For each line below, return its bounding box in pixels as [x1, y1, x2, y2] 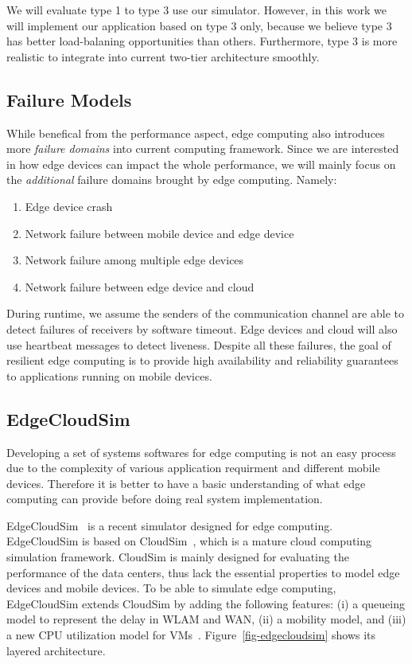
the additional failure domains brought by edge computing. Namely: [6, 171, 337, 188]
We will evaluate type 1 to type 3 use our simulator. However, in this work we [6, 2, 387, 18]
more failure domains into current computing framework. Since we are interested [6, 140, 399, 157]
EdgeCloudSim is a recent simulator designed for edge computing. [6, 517, 333, 533]
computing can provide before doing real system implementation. [6, 490, 323, 507]
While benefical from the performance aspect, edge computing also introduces [6, 124, 385, 141]
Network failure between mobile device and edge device [25, 225, 294, 241]
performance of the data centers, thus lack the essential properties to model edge [6, 564, 400, 580]
